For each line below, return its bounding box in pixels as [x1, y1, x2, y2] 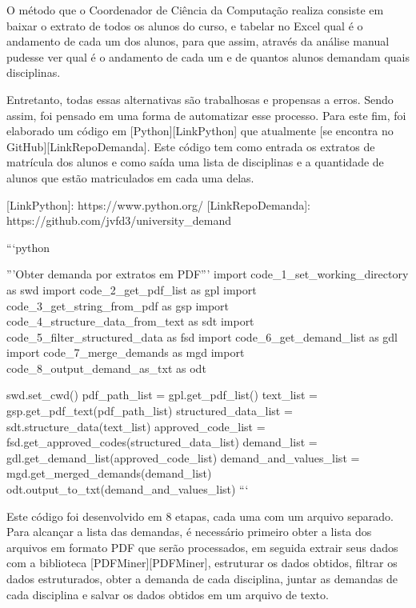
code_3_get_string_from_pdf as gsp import [6, 297, 230, 314]
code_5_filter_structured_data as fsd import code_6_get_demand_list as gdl [6, 328, 398, 345]
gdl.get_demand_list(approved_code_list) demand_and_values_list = [6, 449, 360, 466]
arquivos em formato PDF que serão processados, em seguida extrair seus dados [6, 538, 398, 555]
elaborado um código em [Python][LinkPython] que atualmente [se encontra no [6, 122, 394, 139]
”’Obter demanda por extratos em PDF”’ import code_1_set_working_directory [6, 266, 409, 282]
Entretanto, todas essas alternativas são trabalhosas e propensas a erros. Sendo [6, 90, 394, 107]
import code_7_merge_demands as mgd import [6, 344, 245, 361]
